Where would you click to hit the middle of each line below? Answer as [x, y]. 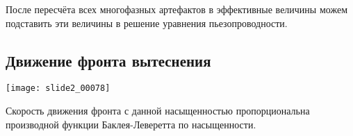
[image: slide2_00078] [58, 88]
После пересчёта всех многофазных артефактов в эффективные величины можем [176, 9]
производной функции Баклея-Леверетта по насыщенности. [131, 124]
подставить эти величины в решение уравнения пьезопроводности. [147, 23]
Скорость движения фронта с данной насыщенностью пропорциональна [158, 111]
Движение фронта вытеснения [108, 60]
